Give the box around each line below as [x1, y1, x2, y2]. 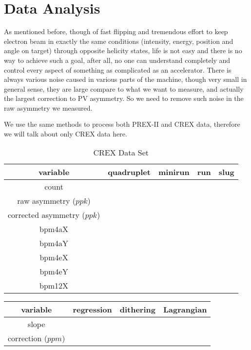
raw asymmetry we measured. [4, 102, 93, 113]
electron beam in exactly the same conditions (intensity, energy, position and [4, 36, 233, 46]
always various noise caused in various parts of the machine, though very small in [4, 74, 247, 84]
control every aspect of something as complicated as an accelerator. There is [4, 64, 232, 75]
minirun [158, 166, 190, 177]
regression [73, 303, 112, 315]
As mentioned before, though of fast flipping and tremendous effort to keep [4, 26, 228, 37]
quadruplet [108, 166, 151, 177]
